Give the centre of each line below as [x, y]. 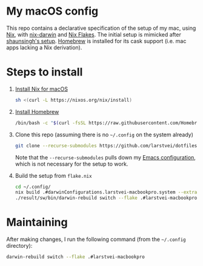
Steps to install [45, 72]
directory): [19, 246]
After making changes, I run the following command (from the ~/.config [96, 239]
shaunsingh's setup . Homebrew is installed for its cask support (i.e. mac [96, 41]
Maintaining [37, 222]
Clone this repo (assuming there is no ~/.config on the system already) [104, 135]
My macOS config [52, 11]
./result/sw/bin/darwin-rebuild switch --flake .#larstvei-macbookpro [106, 198]
